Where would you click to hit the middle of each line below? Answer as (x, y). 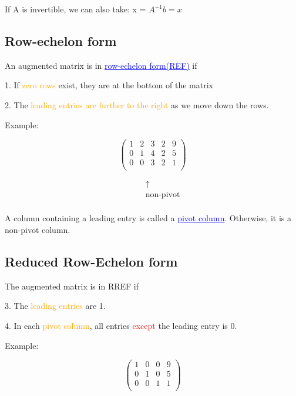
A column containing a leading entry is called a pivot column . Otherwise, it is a (148, 218)
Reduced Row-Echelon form (91, 262)
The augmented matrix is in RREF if (72, 286)
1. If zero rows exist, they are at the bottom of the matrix (109, 85)
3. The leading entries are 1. (55, 306)
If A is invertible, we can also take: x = (75, 9)
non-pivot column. (38, 230)
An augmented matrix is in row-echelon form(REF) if (101, 65)
